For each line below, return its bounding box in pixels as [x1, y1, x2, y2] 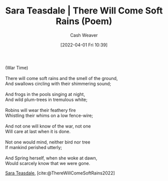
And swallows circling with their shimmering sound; [5, 80, 111, 86]
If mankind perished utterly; [5, 144, 62, 150]
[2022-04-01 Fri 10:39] [60, 41, 108, 47]
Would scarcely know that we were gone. [5, 160, 90, 166]
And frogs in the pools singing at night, [5, 91, 85, 97]
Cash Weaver [70, 32, 98, 38]
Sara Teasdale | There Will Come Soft [5, 5, 163, 16]
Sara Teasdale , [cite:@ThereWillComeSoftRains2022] [5, 170, 115, 176]
